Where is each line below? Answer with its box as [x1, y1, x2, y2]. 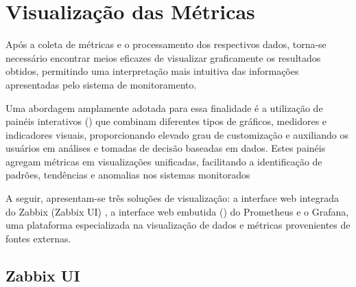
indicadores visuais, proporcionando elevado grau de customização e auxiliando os [5, 127, 348, 141]
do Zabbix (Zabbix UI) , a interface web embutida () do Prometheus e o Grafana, [5, 204, 349, 218]
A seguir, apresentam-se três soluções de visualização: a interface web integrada [5, 191, 339, 205]
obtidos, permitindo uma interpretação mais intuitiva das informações [5, 64, 299, 78]
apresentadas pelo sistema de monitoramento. [5, 77, 197, 91]
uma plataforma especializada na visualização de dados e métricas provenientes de [5, 218, 351, 232]
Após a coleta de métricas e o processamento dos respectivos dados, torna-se [5, 37, 327, 51]
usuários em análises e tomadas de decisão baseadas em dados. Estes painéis [5, 141, 326, 155]
